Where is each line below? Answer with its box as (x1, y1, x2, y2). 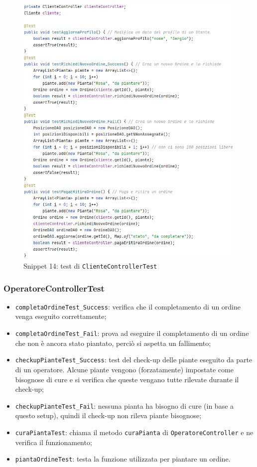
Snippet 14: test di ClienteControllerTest (23, 260, 157, 271)
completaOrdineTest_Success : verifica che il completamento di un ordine (15, 301, 241, 311)
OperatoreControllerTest (3, 282, 105, 294)
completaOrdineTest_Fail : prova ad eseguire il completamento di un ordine (15, 328, 249, 338)
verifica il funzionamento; (15, 437, 92, 447)
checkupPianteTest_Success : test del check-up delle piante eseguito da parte (15, 354, 253, 365)
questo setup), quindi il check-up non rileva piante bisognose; (15, 410, 202, 421)
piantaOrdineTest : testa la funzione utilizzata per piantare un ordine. (15, 454, 231, 464)
